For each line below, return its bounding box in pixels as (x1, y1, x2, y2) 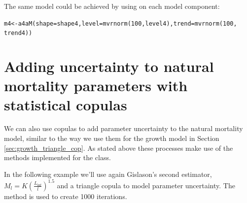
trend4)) (4, 30, 33, 37)
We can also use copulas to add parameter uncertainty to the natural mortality (4, 123, 243, 134)
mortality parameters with (4, 75, 188, 96)
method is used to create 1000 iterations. (4, 191, 127, 201)
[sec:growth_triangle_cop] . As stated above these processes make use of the (4, 142, 233, 153)
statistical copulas (4, 95, 127, 115)
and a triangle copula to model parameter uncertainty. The (57, 180, 235, 190)
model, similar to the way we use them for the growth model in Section (4, 133, 219, 143)
